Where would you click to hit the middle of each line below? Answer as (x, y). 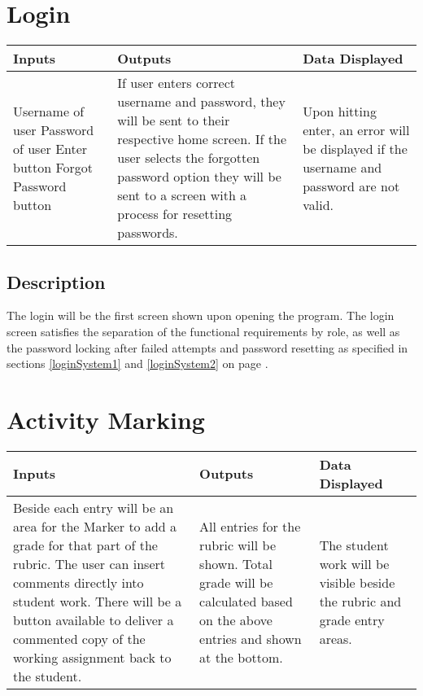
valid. (318, 204)
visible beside (357, 582)
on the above (236, 619)
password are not (351, 186)
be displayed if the (355, 148)
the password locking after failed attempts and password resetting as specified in (207, 347)
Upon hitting (340, 111)
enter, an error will (356, 129)
